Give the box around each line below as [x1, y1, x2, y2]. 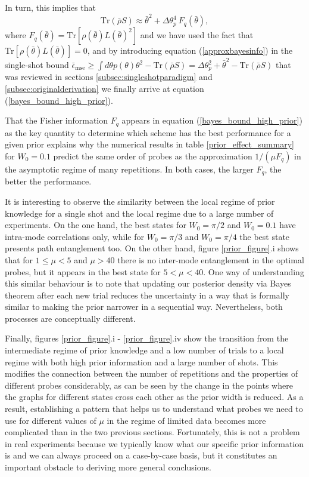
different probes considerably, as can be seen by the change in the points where [5, 378, 293, 391]
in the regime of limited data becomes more [107, 414, 266, 426]
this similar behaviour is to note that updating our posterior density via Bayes [5, 277, 291, 290]
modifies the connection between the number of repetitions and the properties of [5, 367, 298, 380]
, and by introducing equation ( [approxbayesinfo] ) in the [87, 44, 293, 57]
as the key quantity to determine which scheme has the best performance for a [5, 126, 291, 139]
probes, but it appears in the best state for [5, 265, 161, 278]
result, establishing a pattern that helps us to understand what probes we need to [5, 402, 303, 415]
